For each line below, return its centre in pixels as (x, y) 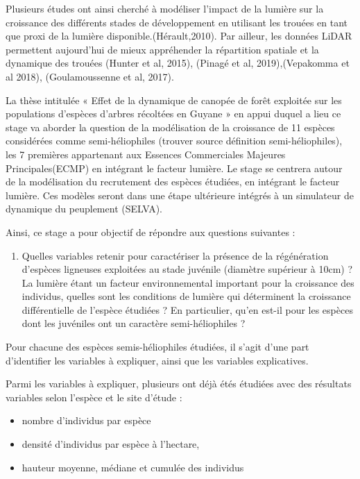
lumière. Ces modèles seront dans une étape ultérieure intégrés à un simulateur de (180, 195)
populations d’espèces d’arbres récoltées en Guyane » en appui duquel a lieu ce (173, 114)
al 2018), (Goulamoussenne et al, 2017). (90, 76)
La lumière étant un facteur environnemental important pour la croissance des (188, 282)
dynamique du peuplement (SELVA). (84, 209)
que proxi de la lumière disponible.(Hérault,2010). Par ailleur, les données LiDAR (179, 36)
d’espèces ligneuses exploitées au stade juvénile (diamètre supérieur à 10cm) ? (187, 269)
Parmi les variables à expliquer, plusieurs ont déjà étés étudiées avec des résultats (179, 384)
